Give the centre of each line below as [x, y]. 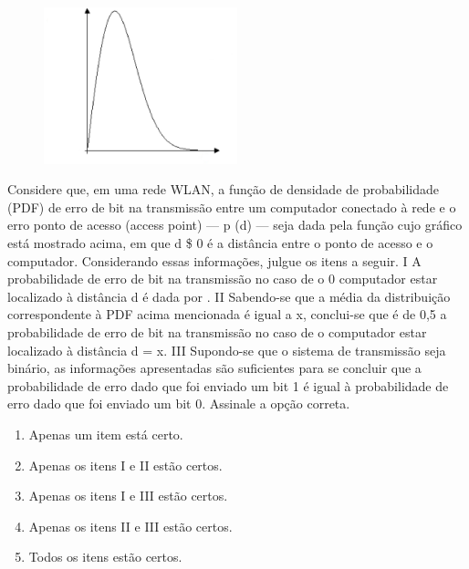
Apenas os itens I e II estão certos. [125, 465]
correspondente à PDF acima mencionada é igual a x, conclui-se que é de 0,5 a [227, 314]
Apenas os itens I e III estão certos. [128, 496]
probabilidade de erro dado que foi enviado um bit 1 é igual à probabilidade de [228, 385]
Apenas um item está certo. [106, 434]
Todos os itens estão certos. [105, 557]
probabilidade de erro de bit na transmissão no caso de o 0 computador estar [223, 279]
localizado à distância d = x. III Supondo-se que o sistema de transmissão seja [227, 350]
